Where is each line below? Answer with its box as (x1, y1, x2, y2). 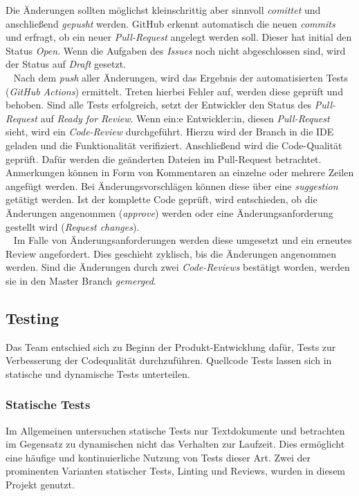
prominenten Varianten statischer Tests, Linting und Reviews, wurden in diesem (6, 464, 346, 478)
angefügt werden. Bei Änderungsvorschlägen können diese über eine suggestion (6, 178, 338, 193)
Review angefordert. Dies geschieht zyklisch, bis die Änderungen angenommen (6, 246, 336, 260)
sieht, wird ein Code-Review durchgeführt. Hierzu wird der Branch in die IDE (6, 124, 334, 139)
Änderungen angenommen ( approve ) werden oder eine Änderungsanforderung (6, 205, 333, 220)
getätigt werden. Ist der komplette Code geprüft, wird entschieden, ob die (6, 192, 317, 207)
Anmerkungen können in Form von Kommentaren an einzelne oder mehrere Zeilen (6, 165, 354, 180)
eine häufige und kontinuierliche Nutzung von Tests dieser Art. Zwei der (6, 450, 311, 464)
